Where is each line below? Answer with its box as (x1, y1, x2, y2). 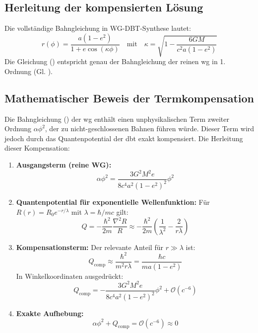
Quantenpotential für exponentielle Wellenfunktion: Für (16, 197, 210, 207)
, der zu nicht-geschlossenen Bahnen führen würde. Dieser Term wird (45, 123, 255, 134)
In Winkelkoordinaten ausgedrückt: (16, 270, 124, 281)
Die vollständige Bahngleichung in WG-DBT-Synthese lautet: (4, 23, 191, 33)
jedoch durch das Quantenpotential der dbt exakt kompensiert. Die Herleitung (4, 133, 243, 143)
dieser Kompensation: (4, 143, 70, 153)
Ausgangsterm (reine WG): (16, 159, 112, 169)
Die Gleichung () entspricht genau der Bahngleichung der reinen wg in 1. (4, 56, 226, 67)
